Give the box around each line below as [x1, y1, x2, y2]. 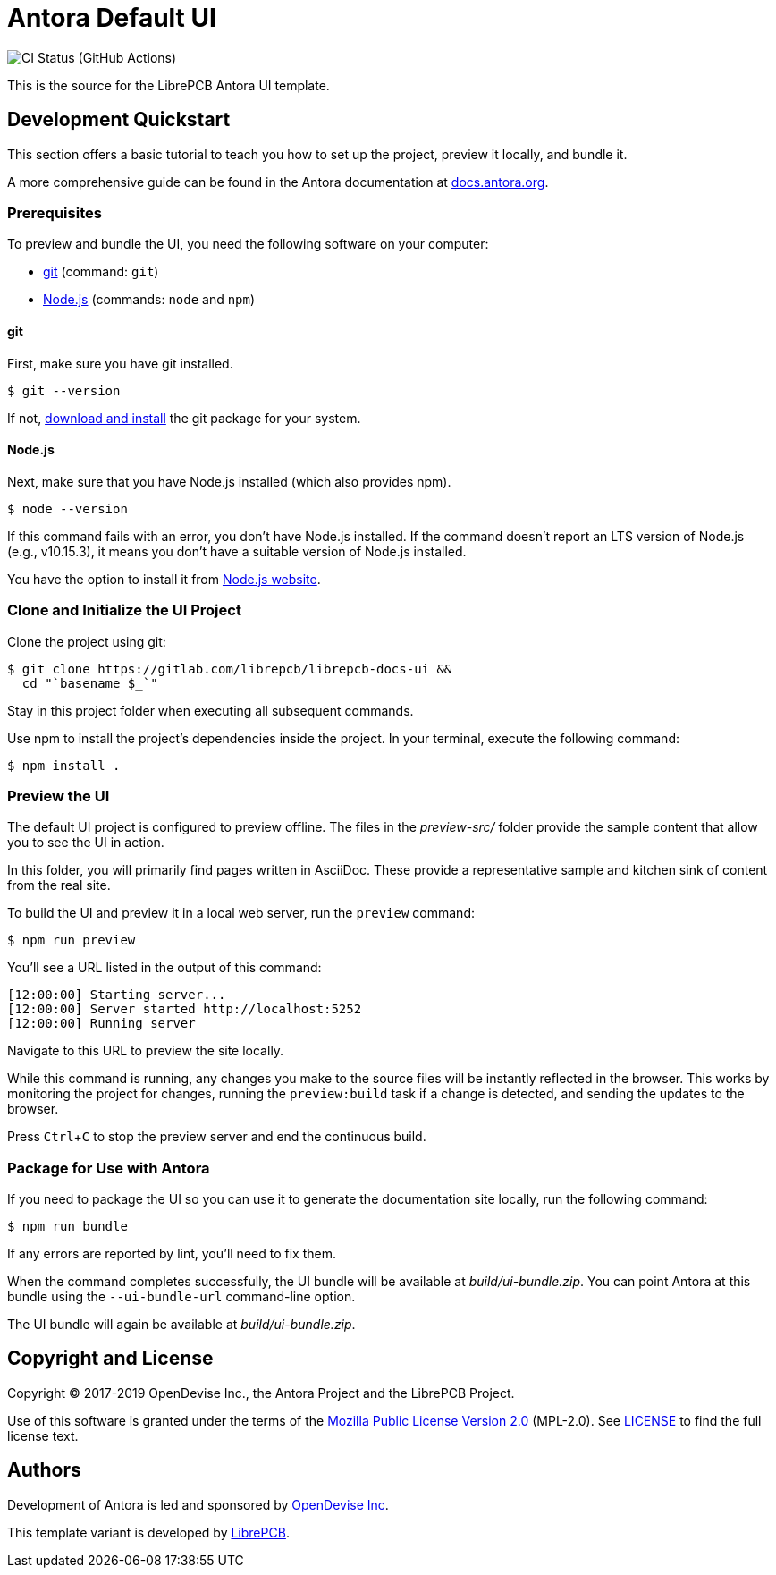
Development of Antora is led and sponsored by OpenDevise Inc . [7, 1496, 389, 1512]
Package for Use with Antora [7, 1158, 210, 1177]
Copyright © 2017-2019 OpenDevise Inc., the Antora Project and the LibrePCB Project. [7, 1384, 515, 1401]
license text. [7, 1427, 79, 1444]
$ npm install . [7, 758, 121, 773]
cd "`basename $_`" [21, 675, 158, 690]
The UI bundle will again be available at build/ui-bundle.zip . [7, 1317, 356, 1333]
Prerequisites [7, 203, 102, 222]
